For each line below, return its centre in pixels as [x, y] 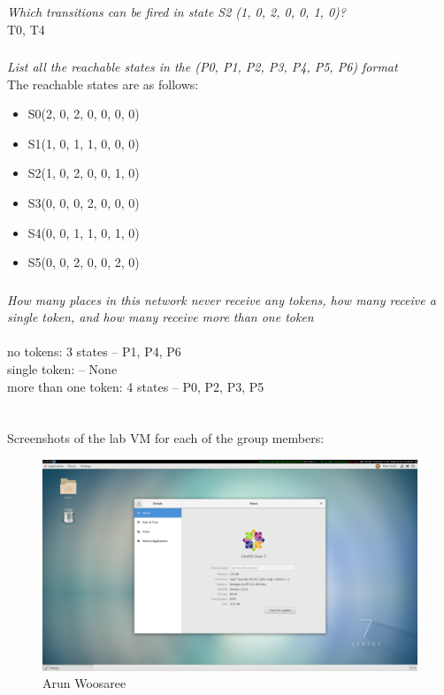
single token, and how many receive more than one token [161, 317]
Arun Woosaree [84, 683]
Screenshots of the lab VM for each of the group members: [166, 438]
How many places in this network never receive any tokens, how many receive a [222, 299]
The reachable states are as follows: [103, 84]
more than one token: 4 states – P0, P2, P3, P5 [136, 386]
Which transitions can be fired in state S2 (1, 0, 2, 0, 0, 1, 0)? [176, 11]
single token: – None [62, 369]
